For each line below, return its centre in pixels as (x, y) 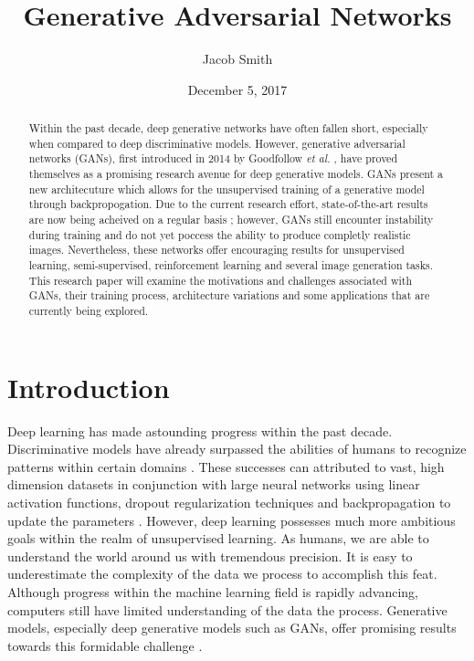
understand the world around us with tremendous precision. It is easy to (210, 556)
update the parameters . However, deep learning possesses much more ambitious (232, 520)
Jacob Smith (237, 59)
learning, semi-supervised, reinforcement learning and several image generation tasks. (231, 265)
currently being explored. (89, 310)
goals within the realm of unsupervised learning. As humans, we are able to (218, 538)
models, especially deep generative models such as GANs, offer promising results (232, 628)
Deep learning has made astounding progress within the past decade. (200, 430)
